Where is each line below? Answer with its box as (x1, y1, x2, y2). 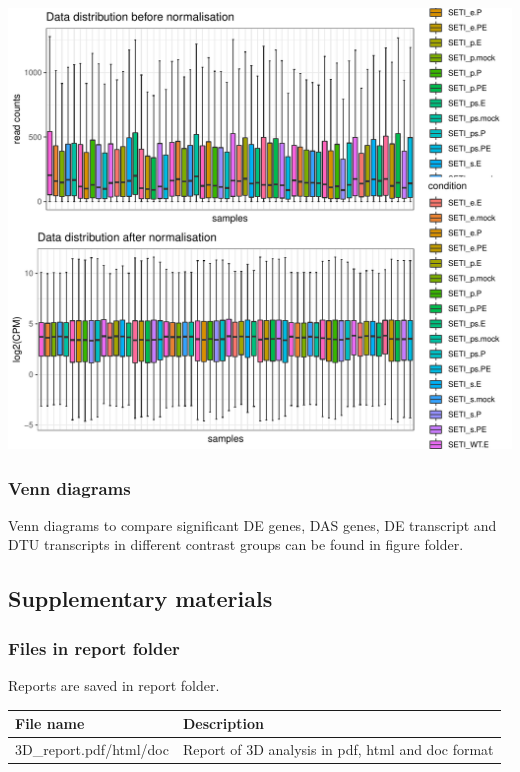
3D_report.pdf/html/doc (15, 738, 169, 759)
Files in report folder (8, 635, 180, 660)
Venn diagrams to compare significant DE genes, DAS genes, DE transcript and (8, 514, 497, 535)
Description (182, 713, 264, 734)
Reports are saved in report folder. (8, 675, 220, 695)
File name (15, 713, 85, 734)
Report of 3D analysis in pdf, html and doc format (182, 738, 494, 759)
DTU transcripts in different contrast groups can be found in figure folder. (8, 534, 464, 555)
